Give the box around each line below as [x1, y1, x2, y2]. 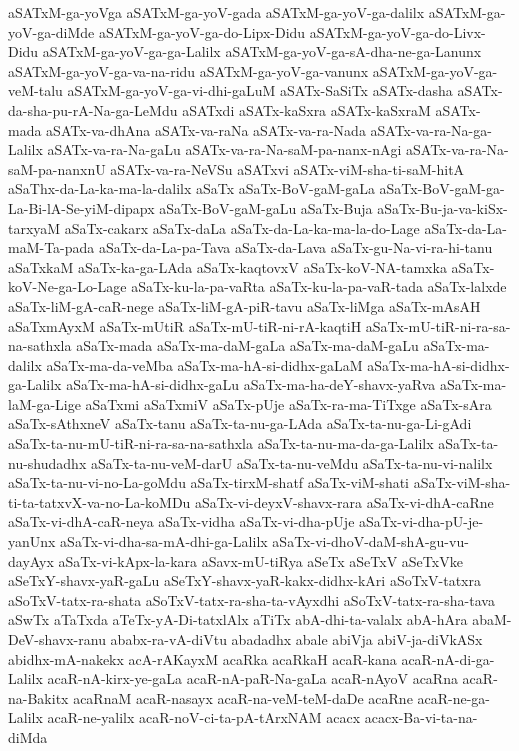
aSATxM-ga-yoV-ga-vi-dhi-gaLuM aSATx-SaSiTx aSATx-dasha [67, 80, 453, 101]
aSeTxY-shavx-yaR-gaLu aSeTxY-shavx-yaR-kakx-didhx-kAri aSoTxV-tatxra [8, 570, 481, 591]
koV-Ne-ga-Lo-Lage [8, 276, 127, 297]
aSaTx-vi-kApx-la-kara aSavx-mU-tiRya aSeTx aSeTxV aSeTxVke [58, 550, 463, 571]
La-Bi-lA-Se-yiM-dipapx [8, 197, 155, 218]
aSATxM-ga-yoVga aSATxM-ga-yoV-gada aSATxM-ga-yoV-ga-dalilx [8, 2, 425, 22]
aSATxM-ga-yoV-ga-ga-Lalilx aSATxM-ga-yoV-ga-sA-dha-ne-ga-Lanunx [42, 41, 482, 62]
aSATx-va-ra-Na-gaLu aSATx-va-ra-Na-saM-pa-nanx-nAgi [47, 139, 402, 160]
